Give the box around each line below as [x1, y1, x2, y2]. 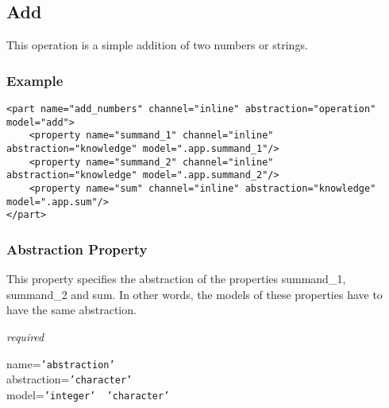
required [6, 328, 44, 344]
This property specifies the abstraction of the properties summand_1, [6, 270, 346, 287]
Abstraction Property [6, 239, 148, 258]
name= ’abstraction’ [6, 355, 115, 371]
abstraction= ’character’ [6, 371, 133, 387]
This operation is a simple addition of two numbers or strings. [6, 37, 308, 53]
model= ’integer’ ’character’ [6, 386, 170, 402]
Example [6, 70, 64, 90]
